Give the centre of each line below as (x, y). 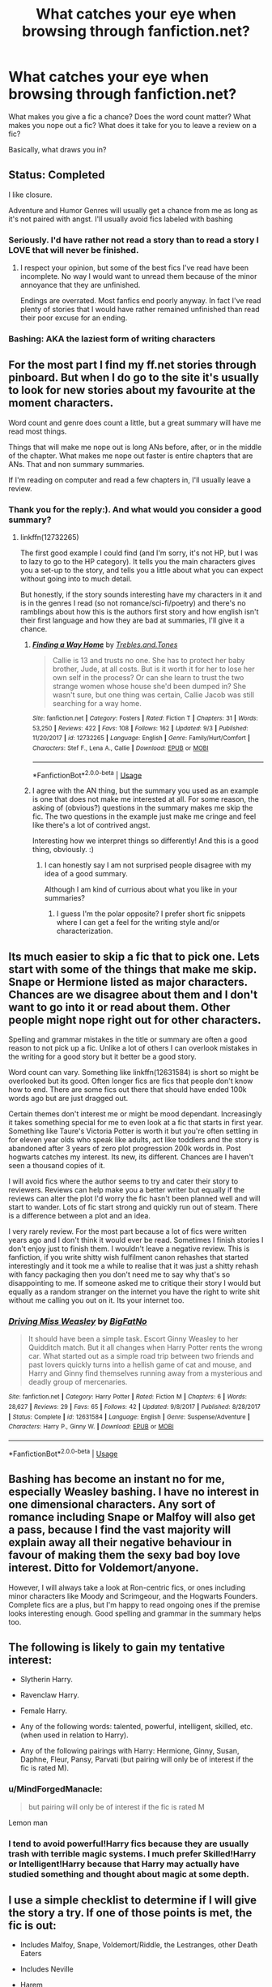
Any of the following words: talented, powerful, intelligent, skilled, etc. (136, 1727)
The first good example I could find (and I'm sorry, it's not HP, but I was (139, 553)
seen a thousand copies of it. (57, 1166)
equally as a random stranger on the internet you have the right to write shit (134, 1292)
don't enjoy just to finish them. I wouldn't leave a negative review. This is (129, 1248)
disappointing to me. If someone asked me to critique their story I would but (135, 1283)
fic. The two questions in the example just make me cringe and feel (144, 816)
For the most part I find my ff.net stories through (132, 365)
